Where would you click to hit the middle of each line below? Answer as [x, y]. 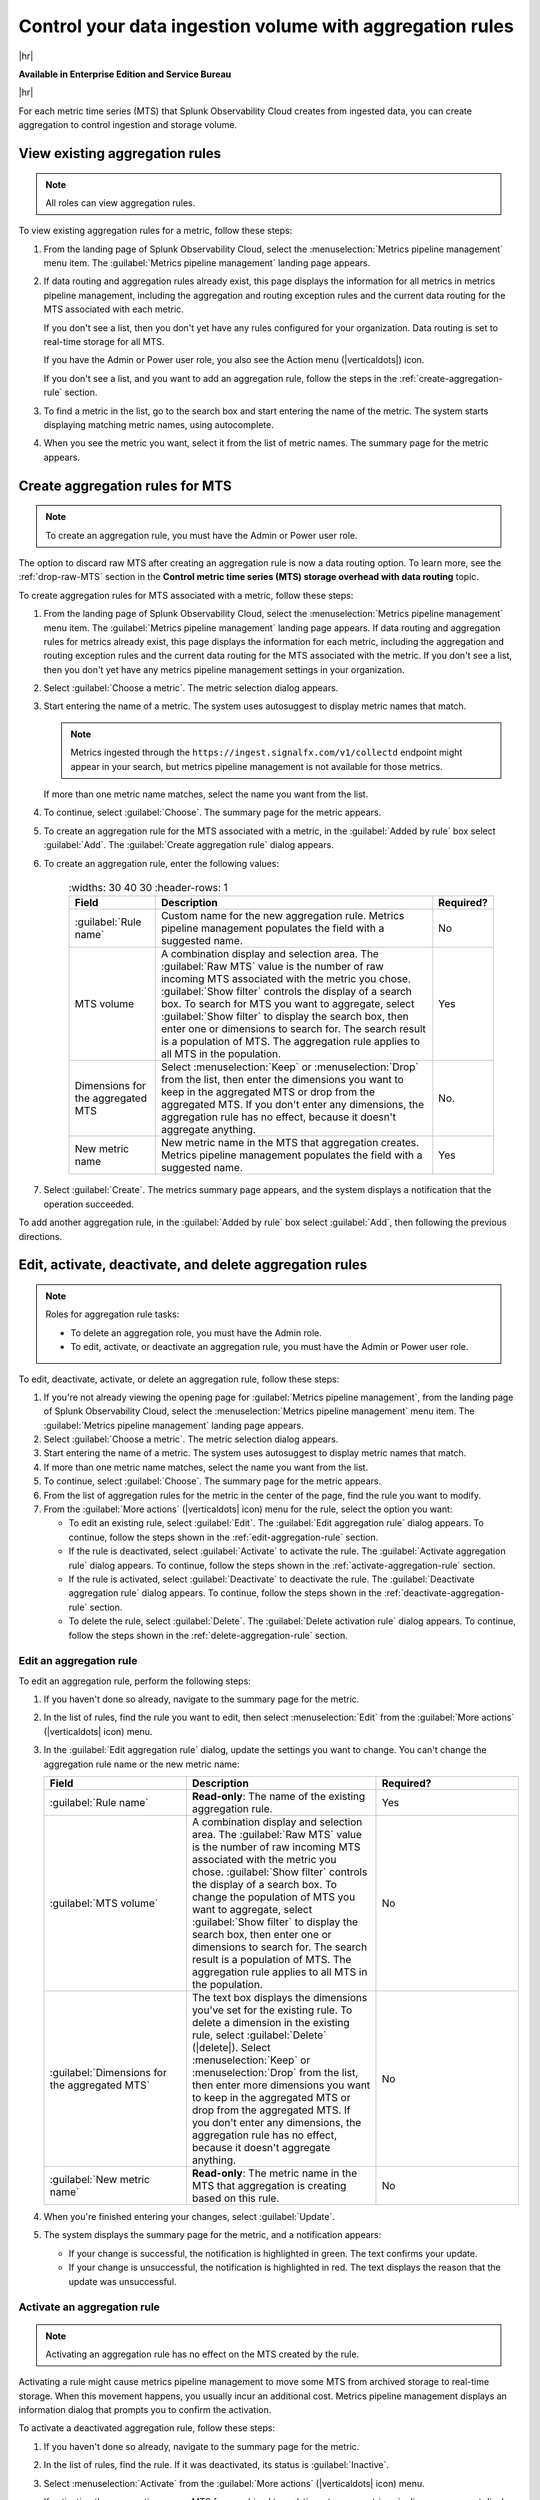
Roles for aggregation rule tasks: [112, 1314]
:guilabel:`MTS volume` [104, 1903]
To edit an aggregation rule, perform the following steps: [135, 1681]
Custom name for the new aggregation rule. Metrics [282, 916]
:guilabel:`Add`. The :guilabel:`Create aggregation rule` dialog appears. [188, 845]
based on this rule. [235, 2198]
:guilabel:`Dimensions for [108, 2073]
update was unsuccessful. [122, 2281]
